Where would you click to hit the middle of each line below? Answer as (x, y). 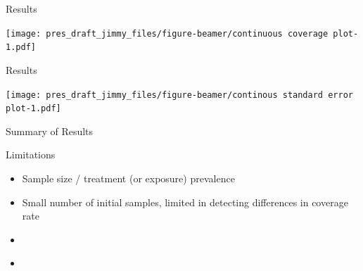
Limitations (31, 155)
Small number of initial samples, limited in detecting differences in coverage (185, 202)
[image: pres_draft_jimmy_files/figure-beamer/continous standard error (179, 95)
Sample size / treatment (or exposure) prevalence (128, 178)
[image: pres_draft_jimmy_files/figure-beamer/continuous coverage (167, 33)
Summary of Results (50, 131)
